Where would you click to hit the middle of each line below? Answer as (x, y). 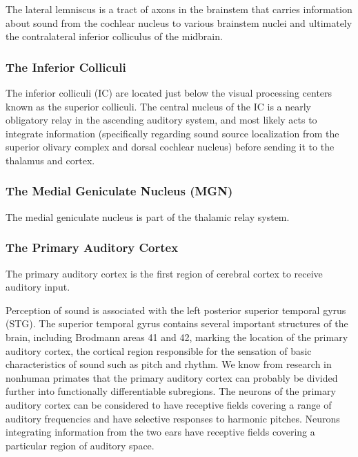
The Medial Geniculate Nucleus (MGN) (119, 191)
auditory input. (38, 287)
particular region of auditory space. (80, 445)
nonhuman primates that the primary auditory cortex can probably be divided (172, 377)
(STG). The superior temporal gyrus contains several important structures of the (177, 323)
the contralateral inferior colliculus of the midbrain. (114, 36)
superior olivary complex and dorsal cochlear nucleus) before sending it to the (170, 147)
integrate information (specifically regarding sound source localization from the (172, 133)
